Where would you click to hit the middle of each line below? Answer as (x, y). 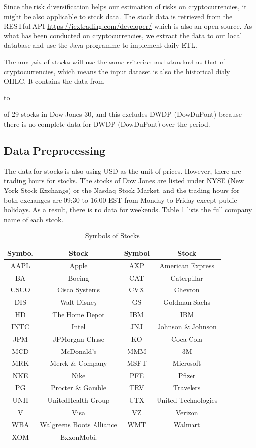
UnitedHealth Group (79, 400)
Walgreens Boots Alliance (79, 424)
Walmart (187, 424)
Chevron (187, 290)
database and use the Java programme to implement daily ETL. (101, 45)
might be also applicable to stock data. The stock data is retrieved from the (118, 16)
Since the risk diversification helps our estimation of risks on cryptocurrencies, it (125, 6)
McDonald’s (79, 351)
